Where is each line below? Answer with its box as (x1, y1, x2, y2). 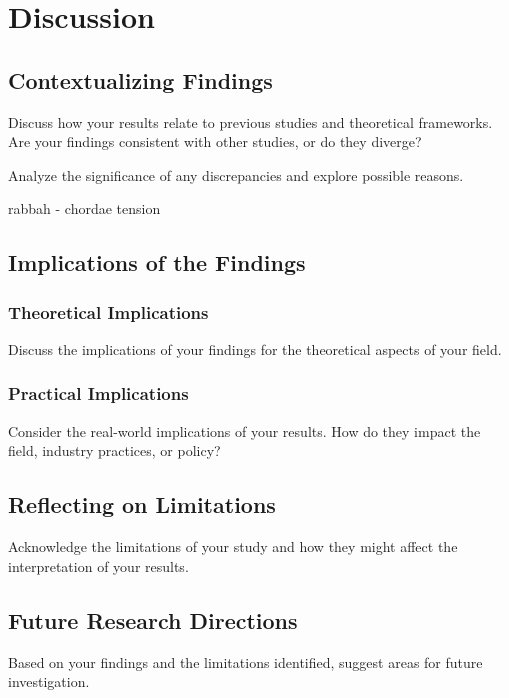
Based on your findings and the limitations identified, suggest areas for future (8, 651, 483, 672)
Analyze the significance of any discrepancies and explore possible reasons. (8, 164, 464, 185)
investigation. (8, 671, 90, 692)
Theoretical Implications (8, 299, 209, 324)
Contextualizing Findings (8, 64, 273, 95)
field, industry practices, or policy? (8, 440, 221, 461)
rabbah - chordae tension (8, 198, 161, 219)
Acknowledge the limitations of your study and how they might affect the (8, 536, 458, 557)
